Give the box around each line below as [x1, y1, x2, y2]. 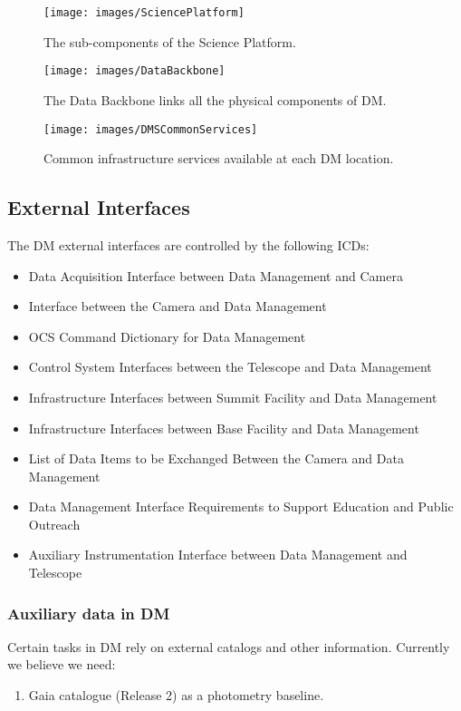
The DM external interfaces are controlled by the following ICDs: [7, 235, 370, 254]
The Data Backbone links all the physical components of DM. [43, 90, 387, 109]
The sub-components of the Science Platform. [43, 32, 296, 51]
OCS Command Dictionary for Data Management [28, 326, 306, 346]
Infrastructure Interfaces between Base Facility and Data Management [28, 418, 419, 437]
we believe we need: [7, 655, 116, 674]
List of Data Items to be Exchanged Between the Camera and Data [28, 449, 404, 468]
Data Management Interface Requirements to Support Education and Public [28, 497, 454, 516]
